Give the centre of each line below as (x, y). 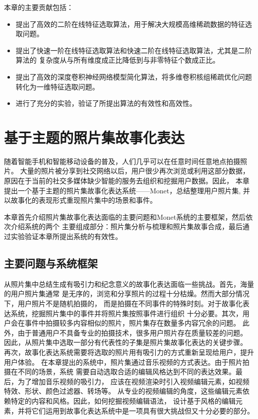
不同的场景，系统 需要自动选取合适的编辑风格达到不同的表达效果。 (127, 372)
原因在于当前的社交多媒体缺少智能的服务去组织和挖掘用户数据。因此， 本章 (127, 181)
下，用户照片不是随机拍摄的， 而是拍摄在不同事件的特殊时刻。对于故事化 (123, 303)
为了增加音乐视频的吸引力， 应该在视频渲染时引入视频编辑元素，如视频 (133, 381)
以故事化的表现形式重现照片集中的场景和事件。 (80, 200)
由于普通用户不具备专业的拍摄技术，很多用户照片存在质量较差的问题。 (132, 332)
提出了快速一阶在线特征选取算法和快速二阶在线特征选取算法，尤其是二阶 (134, 50)
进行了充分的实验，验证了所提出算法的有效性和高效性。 (106, 103)
